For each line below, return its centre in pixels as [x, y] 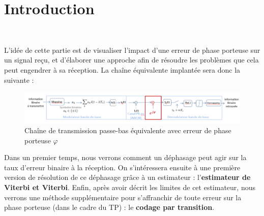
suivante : [19, 80]
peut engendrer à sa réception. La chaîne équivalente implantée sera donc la [122, 69]
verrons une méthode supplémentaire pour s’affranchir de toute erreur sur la [123, 197]
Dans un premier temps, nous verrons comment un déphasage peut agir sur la [125, 157]
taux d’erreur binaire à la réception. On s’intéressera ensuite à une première [122, 167]
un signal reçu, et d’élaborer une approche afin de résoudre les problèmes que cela [131, 60]
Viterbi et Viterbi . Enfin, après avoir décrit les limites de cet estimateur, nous [130, 187]
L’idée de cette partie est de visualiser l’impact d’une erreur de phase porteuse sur [132, 50]
